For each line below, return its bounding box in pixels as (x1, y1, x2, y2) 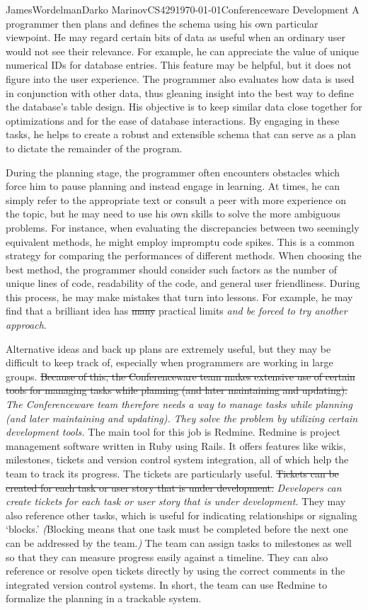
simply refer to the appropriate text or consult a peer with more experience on (6, 192, 347, 207)
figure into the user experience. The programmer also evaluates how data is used (6, 71, 355, 86)
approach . (6, 317, 47, 332)
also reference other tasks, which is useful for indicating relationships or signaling (6, 507, 357, 522)
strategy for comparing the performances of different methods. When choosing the (6, 248, 362, 263)
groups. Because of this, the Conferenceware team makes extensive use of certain (6, 368, 355, 383)
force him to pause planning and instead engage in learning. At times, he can (6, 179, 340, 193)
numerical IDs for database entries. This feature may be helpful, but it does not (6, 57, 352, 72)
